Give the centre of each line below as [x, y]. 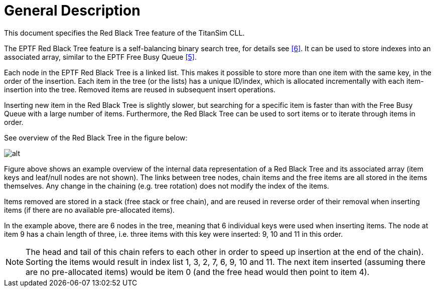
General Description [72, 11]
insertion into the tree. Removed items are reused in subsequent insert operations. [140, 89]
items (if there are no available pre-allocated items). [90, 210]
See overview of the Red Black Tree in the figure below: [96, 137]
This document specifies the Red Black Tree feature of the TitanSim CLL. [124, 33]
